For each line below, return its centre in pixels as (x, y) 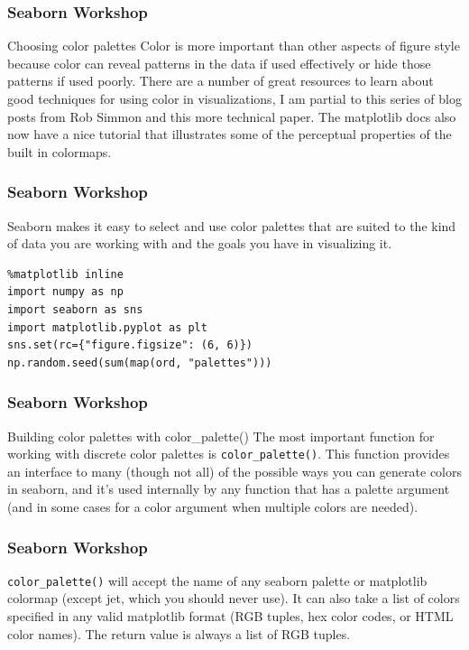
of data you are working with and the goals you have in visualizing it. (200, 243)
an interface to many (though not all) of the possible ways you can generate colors (235, 471)
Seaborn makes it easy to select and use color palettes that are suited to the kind (232, 225)
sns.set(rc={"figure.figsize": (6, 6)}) (130, 345)
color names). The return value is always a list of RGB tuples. (179, 633)
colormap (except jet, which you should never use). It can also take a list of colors (234, 598)
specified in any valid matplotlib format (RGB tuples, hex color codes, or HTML (230, 616)
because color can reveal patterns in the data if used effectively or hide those (219, 63)
